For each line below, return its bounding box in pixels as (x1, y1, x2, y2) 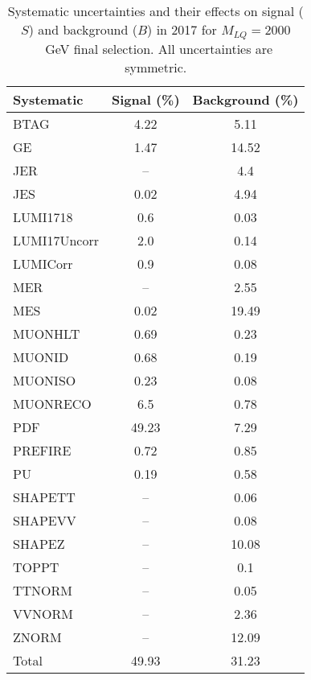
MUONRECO (13, 394, 92, 413)
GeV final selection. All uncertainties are (45, 39, 273, 58)
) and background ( (28, 20, 137, 39)
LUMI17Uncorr (13, 230, 99, 249)
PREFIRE (13, 440, 72, 460)
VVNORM (13, 604, 73, 623)
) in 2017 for (147, 20, 217, 39)
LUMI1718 (13, 207, 73, 226)
